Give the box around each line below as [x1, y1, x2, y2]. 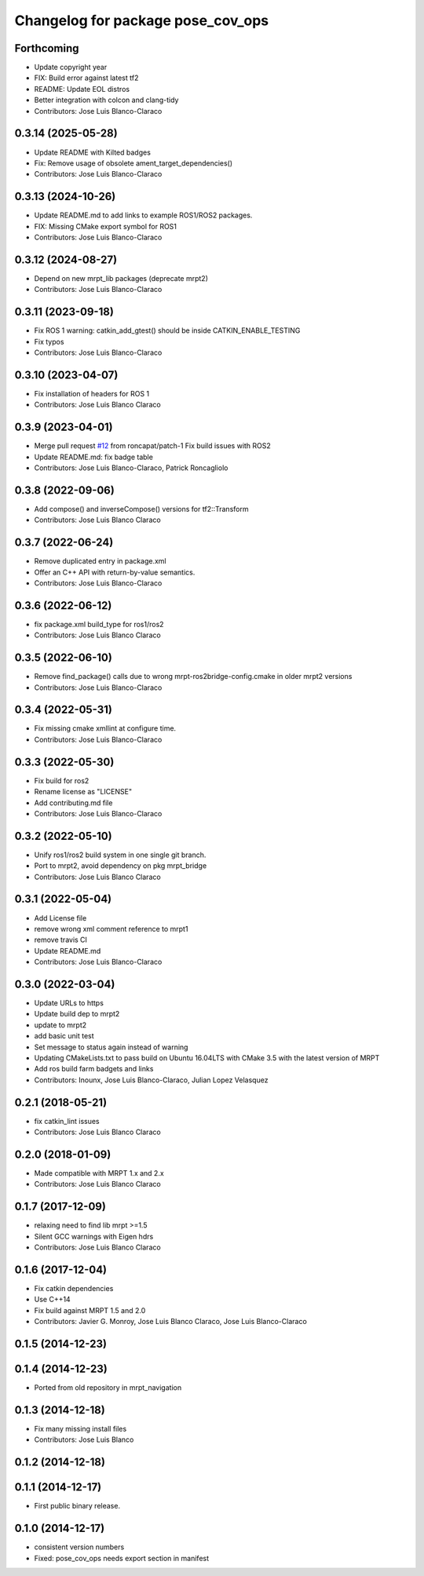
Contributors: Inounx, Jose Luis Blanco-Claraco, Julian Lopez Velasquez [34, 1075, 269, 1085]
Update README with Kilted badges [34, 148, 151, 157]
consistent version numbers [34, 1542, 125, 1552]
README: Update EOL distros [34, 84, 130, 93]
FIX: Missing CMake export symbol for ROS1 [34, 221, 177, 231]
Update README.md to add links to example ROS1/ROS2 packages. [34, 210, 253, 220]
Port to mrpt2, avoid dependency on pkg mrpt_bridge [34, 861, 207, 870]
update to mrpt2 [34, 1020, 87, 1030]
